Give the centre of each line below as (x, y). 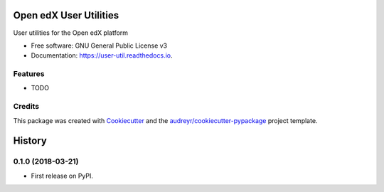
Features (29, 74)
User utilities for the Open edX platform (70, 33)
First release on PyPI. (62, 176)
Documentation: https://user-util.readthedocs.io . (102, 55)
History (30, 141)
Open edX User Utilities (66, 15)
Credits (26, 107)
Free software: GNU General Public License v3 (99, 46)
